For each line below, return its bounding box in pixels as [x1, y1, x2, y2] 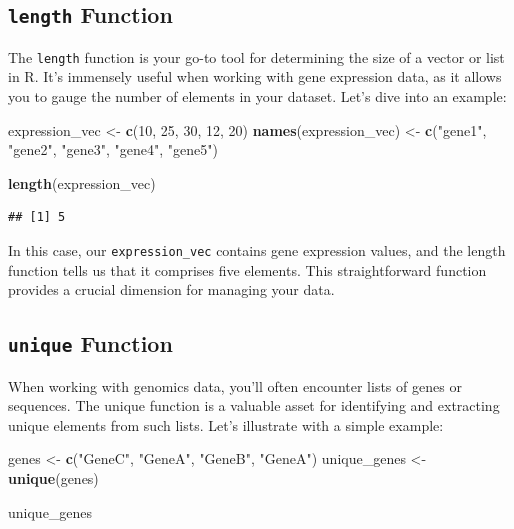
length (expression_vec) [8, 172, 156, 193]
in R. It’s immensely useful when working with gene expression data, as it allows [8, 66, 502, 87]
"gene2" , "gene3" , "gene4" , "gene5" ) [8, 139, 218, 160]
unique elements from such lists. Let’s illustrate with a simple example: [8, 414, 444, 435]
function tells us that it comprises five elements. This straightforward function [8, 259, 487, 280]
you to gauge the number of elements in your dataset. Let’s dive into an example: [8, 86, 507, 107]
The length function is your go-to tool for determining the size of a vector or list [8, 46, 505, 67]
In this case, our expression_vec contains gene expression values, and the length [8, 240, 506, 260]
